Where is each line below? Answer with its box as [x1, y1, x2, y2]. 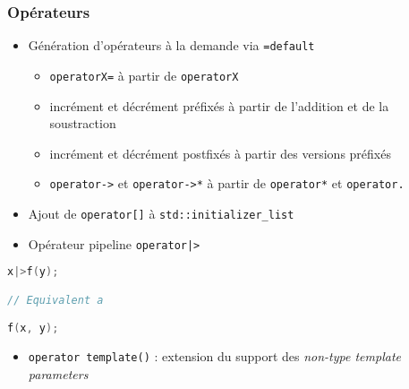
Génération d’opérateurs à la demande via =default [28, 36, 315, 55]
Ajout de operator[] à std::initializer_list [28, 203, 294, 222]
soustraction [49, 114, 116, 133]
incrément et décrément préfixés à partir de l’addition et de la [49, 96, 389, 115]
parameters [28, 364, 89, 383]
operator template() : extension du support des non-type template [28, 347, 401, 366]
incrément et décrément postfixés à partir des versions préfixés [49, 143, 391, 162]
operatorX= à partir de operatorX [49, 65, 239, 84]
